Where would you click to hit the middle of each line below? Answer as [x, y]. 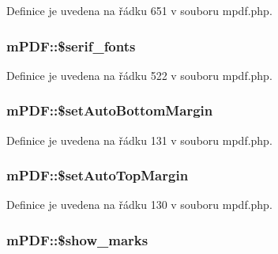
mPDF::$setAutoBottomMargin [110, 110]
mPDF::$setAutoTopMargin [98, 175]
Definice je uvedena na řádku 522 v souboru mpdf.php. [139, 75]
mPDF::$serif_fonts [71, 45]
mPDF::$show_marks [77, 239]
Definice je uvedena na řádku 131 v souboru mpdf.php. [139, 140]
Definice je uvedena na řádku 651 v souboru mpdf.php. [139, 10]
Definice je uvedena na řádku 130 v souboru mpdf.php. [139, 205]
